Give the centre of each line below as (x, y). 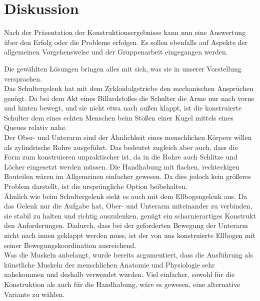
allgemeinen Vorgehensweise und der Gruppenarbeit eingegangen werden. (116, 52)
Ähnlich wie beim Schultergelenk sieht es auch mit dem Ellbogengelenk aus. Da (126, 196)
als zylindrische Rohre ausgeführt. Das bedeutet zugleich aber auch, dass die (121, 147)
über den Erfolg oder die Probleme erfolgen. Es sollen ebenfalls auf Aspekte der (126, 42)
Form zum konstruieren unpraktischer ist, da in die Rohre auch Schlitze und (121, 157)
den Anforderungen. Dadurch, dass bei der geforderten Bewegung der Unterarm (126, 225)
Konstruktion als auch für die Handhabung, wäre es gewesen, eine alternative (122, 284)
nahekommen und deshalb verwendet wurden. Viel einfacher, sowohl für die (119, 274)
